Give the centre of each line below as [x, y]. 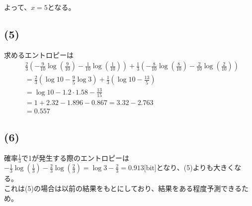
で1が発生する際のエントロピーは [75, 157]
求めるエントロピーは [39, 54]
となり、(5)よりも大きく [195, 167]
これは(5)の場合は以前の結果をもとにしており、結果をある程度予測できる [123, 188]
